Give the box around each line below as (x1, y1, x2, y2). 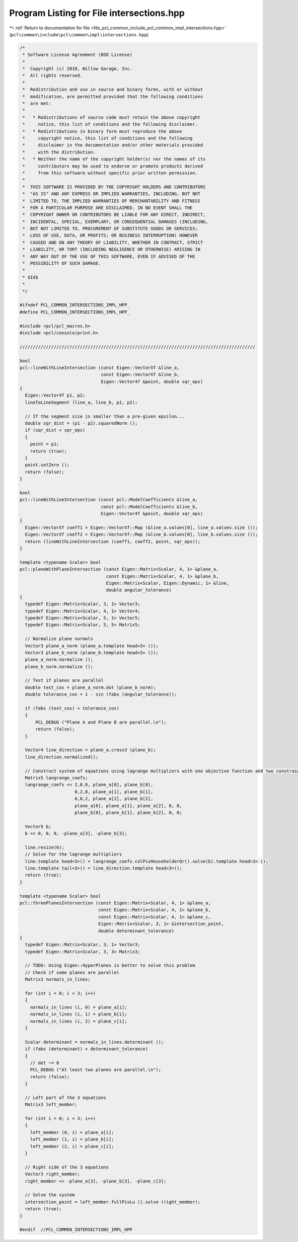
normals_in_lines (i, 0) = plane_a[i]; (30, 1004, 128, 1010)
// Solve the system (25, 1192, 75, 1198)
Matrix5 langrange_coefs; (25, 775, 88, 780)
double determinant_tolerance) (98, 928, 174, 933)
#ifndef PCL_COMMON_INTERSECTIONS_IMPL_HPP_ (19, 302, 130, 308)
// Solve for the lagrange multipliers (25, 852, 122, 857)
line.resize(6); (25, 845, 65, 850)
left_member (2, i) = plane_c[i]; (30, 1143, 114, 1149)
